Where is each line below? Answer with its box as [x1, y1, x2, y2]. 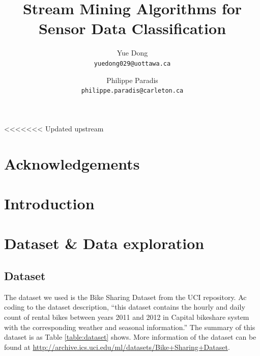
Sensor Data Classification [38, 18, 226, 39]
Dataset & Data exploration [4, 233, 205, 254]
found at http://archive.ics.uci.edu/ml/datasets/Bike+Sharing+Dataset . [4, 341, 230, 352]
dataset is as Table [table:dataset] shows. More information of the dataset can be [4, 332, 256, 342]
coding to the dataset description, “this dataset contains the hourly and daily [4, 302, 245, 312]
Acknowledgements [4, 153, 140, 174]
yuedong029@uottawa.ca [94, 60, 171, 67]
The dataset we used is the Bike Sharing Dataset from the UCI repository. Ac [4, 291, 247, 302]
